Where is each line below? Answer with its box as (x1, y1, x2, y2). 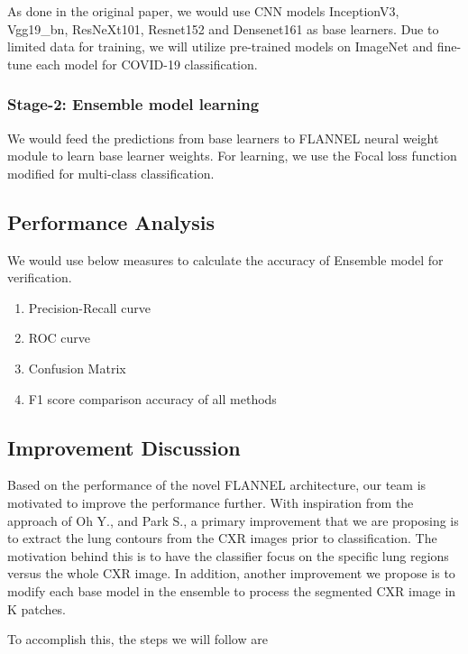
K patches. (7, 599, 67, 618)
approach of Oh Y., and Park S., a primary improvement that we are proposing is (7, 511, 459, 530)
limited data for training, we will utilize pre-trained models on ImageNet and (7, 37, 433, 56)
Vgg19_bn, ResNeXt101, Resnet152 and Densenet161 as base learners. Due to (7, 19, 439, 38)
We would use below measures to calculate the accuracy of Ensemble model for (7, 250, 444, 269)
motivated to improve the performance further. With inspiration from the (7, 493, 414, 511)
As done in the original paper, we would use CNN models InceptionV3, (7, 2, 399, 20)
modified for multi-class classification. (7, 163, 215, 182)
